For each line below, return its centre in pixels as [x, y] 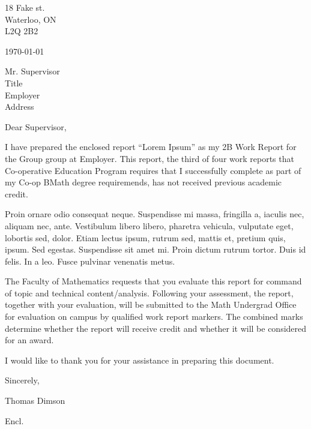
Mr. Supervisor [32, 71]
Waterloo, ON [31, 19]
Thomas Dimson [35, 400]
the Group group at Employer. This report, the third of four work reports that [149, 158]
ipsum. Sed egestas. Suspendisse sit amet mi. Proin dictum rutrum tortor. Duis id [155, 249]
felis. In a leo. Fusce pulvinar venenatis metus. [90, 261]
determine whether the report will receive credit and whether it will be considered [156, 328]
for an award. [29, 340]
